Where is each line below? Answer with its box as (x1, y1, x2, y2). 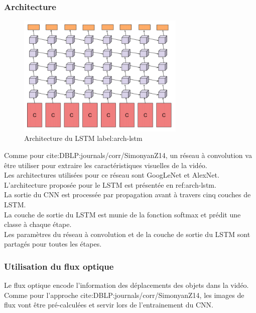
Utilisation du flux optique (4, 260, 114, 272)
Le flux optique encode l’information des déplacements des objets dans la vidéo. (4, 280, 249, 290)
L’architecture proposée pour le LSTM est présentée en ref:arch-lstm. (4, 179, 216, 190)
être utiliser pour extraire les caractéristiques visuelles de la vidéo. (4, 160, 207, 170)
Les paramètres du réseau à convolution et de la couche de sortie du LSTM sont (4, 228, 250, 239)
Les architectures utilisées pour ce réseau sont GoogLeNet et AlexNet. (4, 170, 219, 180)
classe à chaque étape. (4, 219, 72, 229)
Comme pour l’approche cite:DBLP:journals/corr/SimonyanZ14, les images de (4, 289, 244, 300)
